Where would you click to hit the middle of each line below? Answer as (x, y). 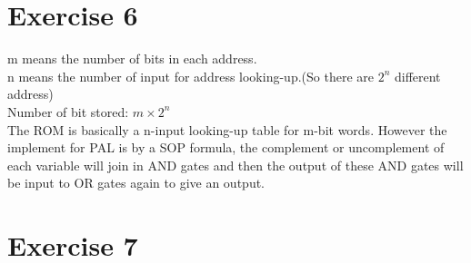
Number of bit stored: (68, 111)
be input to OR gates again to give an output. (136, 183)
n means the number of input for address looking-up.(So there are (190, 76)
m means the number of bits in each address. (132, 58)
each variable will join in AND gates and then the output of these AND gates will (235, 165)
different (417, 76)
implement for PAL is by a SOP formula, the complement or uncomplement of (226, 147)
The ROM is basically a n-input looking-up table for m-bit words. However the (227, 129)
